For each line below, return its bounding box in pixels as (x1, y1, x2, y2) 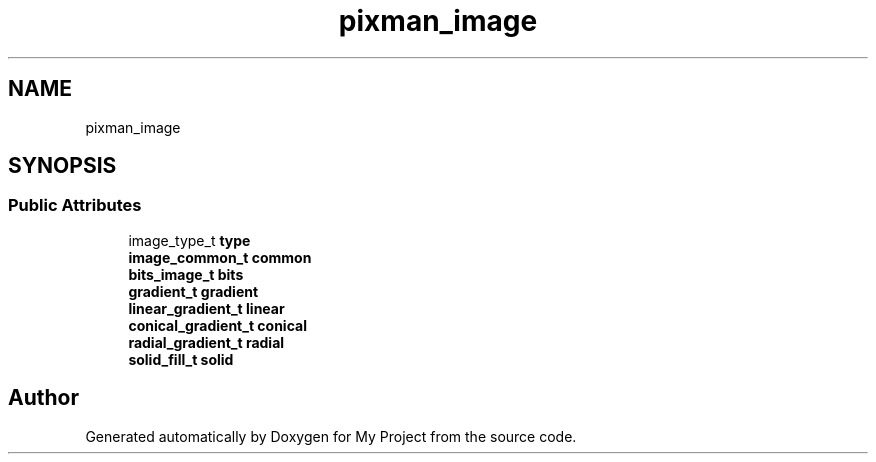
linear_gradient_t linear (128, 299, 285, 317)
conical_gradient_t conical (128, 316, 307, 334)
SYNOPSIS (8, 153, 117, 179)
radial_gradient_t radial (128, 333, 285, 351)
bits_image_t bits (128, 265, 244, 283)
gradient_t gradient (128, 282, 259, 300)
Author (8, 385, 79, 411)
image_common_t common (128, 248, 312, 266)
